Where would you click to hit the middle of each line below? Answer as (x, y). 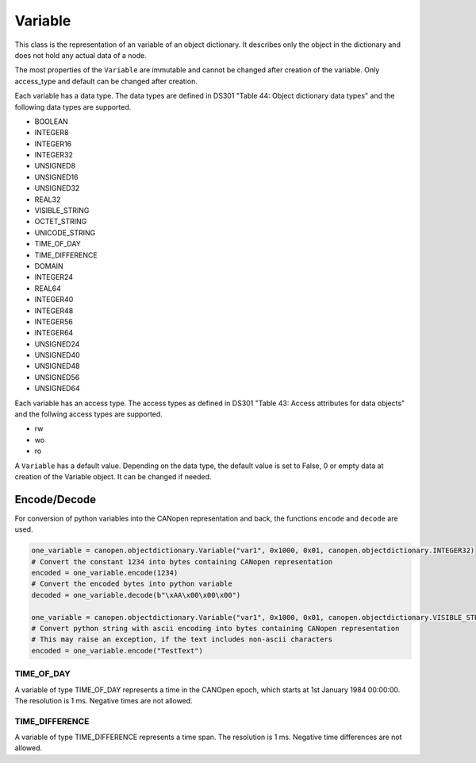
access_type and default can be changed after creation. (106, 81)
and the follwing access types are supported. (88, 414)
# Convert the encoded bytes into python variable (132, 584)
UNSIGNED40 (58, 355)
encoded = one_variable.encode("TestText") (117, 651)
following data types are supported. (73, 107)
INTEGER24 (54, 277)
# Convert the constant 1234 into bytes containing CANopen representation (182, 562)
